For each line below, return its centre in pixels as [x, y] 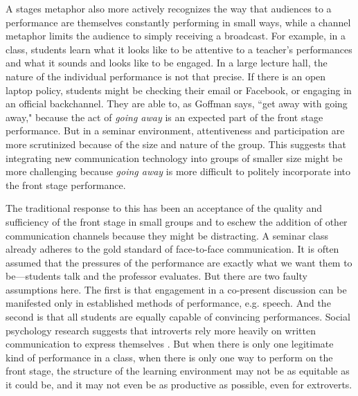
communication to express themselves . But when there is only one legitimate [170, 344]
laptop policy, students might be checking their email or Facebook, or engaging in [179, 90]
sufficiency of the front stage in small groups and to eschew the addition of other [177, 221]
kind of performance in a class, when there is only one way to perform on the [169, 357]
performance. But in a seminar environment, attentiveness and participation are [175, 130]
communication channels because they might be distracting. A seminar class [167, 235]
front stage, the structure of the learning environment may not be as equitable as [178, 371]
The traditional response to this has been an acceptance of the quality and [164, 208]
